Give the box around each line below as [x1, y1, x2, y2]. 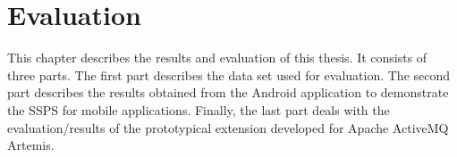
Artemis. [7, 136, 55, 154]
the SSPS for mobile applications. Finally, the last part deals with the [7, 100, 390, 119]
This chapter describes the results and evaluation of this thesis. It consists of [7, 48, 427, 67]
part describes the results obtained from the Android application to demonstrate [7, 83, 449, 102]
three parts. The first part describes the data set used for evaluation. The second [7, 65, 451, 84]
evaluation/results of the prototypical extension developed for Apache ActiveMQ [7, 118, 449, 136]
